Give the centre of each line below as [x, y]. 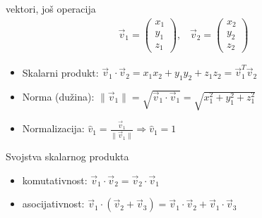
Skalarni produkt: [60, 72]
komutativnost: [55, 180]
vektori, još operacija [51, 8]
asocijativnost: [53, 204]
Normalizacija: [53, 128]
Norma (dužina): [58, 97]
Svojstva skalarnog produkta [67, 156]
